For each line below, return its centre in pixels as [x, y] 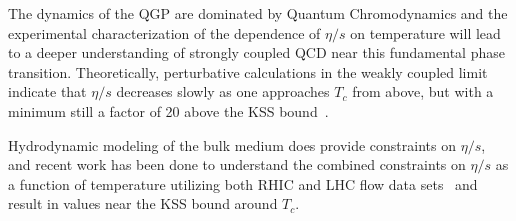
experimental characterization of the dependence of [164, 32]
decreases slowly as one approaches [223, 91]
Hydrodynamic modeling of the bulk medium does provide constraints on [232, 144]
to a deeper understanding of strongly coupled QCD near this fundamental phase [256, 52]
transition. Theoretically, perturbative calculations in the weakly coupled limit [248, 71]
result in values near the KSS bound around [143, 203]
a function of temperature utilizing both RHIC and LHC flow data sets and [243, 183]
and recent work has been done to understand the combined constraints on [237, 164]
